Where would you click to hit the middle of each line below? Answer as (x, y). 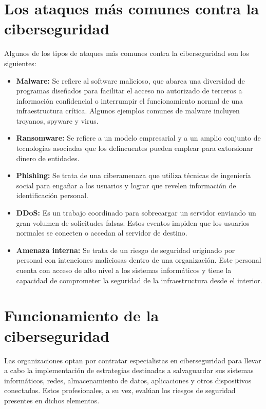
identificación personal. (52, 195)
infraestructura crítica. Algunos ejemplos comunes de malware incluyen (128, 111)
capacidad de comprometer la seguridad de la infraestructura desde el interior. (139, 280)
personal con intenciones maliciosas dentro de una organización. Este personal (139, 260)
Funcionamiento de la (82, 315)
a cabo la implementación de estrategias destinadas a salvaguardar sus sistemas (129, 370)
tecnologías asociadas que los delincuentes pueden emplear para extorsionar (135, 148)
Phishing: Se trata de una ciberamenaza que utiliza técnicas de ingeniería (134, 175)
